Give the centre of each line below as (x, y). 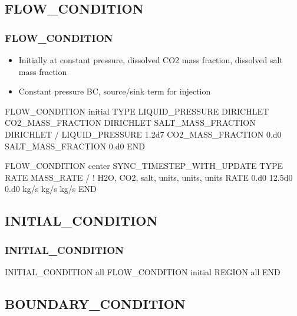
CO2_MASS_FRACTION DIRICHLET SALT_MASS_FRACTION (130, 123)
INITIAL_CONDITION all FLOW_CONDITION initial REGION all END (143, 271)
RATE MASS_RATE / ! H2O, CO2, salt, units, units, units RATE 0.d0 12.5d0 (149, 177)
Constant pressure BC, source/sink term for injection (115, 91)
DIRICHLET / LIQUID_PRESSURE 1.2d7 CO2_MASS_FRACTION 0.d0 (143, 134)
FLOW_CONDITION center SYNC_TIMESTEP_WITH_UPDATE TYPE (144, 166)
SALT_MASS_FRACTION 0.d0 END (75, 146)
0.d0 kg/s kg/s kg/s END (51, 189)
